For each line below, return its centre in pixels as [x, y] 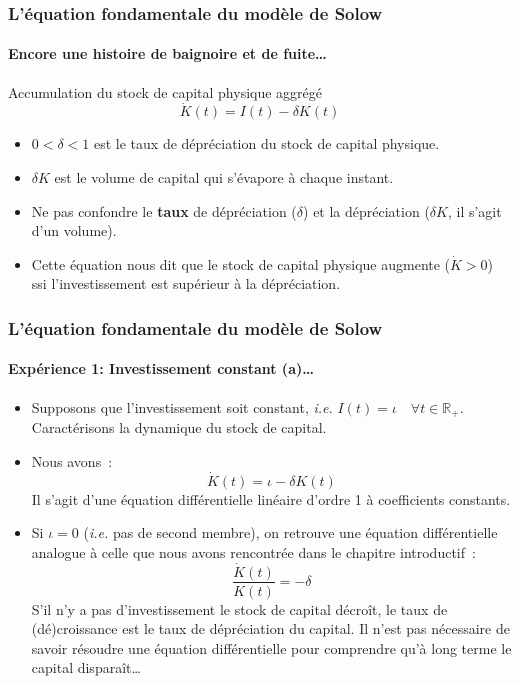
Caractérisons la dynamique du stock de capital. [179, 427]
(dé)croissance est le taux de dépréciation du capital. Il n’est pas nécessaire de [270, 628]
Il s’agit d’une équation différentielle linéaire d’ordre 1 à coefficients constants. [271, 498]
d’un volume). [74, 230]
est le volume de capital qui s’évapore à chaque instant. [224, 177]
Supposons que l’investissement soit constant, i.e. [182, 406]
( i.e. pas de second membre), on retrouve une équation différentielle [290, 532]
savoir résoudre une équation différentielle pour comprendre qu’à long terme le [271, 647]
